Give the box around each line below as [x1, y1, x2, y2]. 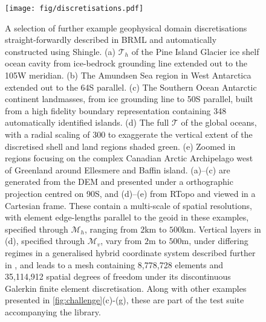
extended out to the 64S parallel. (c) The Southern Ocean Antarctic [5, 80, 257, 93]
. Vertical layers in [193, 222, 261, 235]
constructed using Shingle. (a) [5, 45, 115, 57]
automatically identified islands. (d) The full [5, 116, 169, 129]
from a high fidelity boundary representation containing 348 [5, 104, 227, 117]
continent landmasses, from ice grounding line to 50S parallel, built [5, 92, 253, 105]
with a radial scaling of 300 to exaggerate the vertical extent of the [5, 128, 253, 140]
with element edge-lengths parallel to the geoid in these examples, [5, 211, 249, 224]
